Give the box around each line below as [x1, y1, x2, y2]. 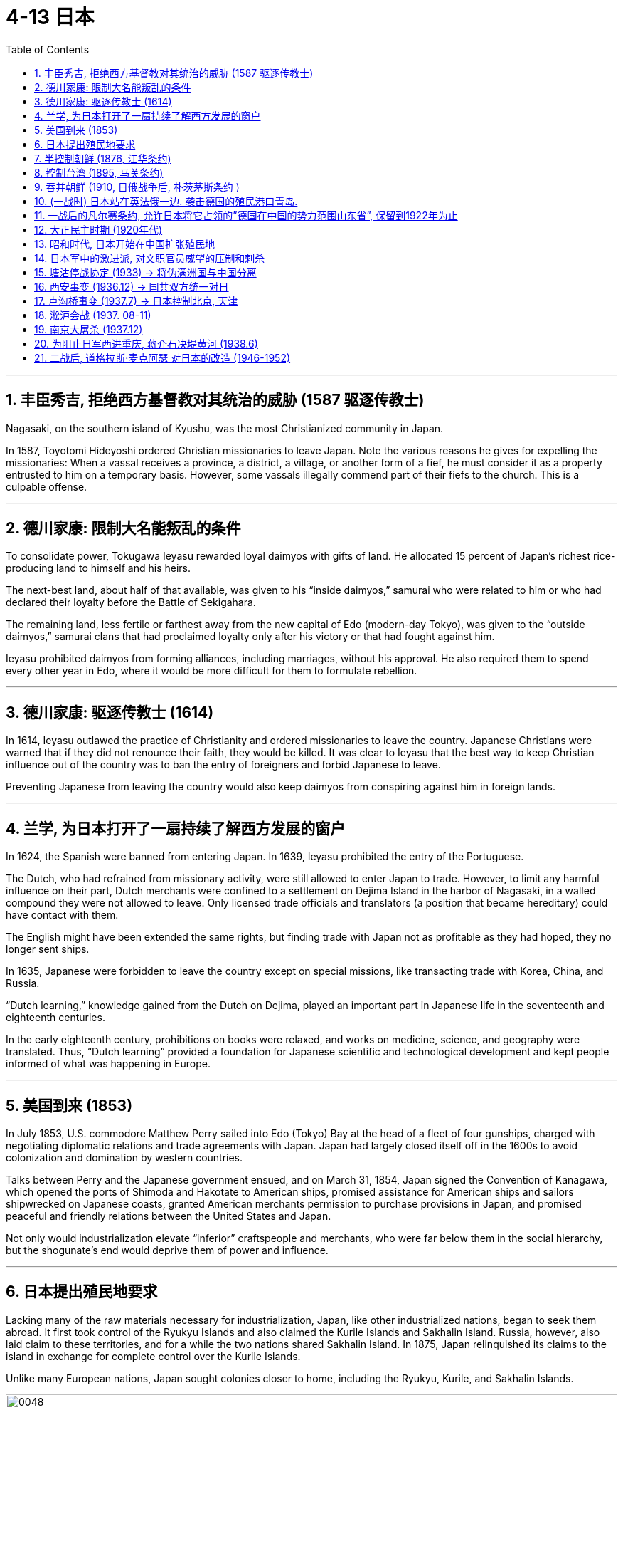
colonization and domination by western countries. [6, 1151, 243, 1164]
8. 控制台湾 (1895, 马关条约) [34, 166, 164, 179]
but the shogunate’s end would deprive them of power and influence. [6, 1243, 329, 1256]
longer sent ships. [6, 943, 90, 956]
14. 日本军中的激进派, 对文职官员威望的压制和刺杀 [34, 251, 265, 264]
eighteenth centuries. [6, 1011, 105, 1024]
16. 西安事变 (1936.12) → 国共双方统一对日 [34, 280, 229, 293]
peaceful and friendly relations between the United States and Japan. [6, 1209, 331, 1222]
